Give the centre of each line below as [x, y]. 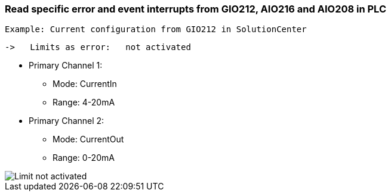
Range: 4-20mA [84, 102]
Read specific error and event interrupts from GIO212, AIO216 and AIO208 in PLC [195, 9]
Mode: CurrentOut [88, 139]
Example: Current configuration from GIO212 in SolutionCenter [156, 29]
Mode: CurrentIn [85, 84]
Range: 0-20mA [84, 158]
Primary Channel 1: [66, 66]
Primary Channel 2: [67, 121]
